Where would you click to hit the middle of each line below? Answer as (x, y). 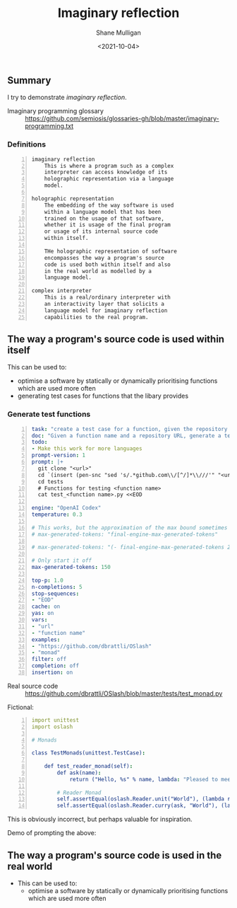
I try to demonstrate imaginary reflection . (67, 98)
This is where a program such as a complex (109, 166)
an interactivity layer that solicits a (104, 304)
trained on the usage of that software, (104, 218)
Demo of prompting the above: (52, 833)
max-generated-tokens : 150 (71, 568)
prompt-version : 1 (59, 455)
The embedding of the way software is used (109, 205)
